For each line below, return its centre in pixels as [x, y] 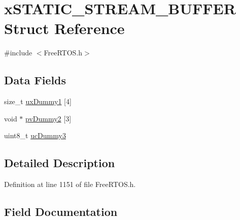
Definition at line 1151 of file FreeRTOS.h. [70, 184]
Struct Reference [64, 28]
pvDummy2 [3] [48, 118]
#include [18, 53]
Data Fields [35, 80]
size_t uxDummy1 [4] [38, 101]
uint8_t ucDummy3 [35, 135]
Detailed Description [60, 163]
